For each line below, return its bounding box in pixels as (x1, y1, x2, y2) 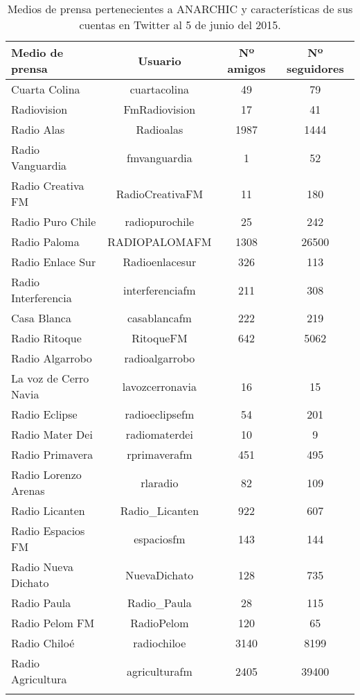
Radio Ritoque (11, 330, 82, 346)
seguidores (286, 60, 344, 76)
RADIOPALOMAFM (107, 234, 212, 250)
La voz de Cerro (11, 370, 89, 386)
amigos (227, 60, 266, 76)
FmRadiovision (123, 101, 196, 117)
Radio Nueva (11, 559, 74, 575)
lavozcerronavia (122, 378, 197, 394)
